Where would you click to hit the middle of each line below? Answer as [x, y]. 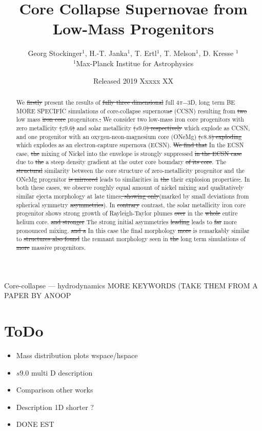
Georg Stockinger [55, 53]
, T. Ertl [144, 53]
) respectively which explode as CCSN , [198, 128]
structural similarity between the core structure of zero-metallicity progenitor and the [130, 171]
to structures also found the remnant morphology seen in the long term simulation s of [131, 239]
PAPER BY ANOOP [38, 295]
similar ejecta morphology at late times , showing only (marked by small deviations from [133, 196]
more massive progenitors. [51, 248]
